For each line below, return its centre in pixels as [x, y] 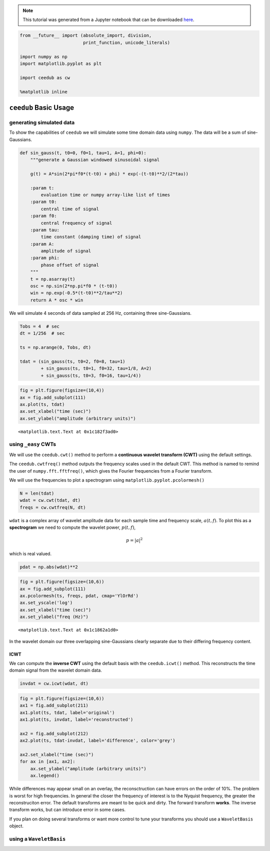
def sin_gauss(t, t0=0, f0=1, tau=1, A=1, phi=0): [83, 153]
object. [16, 826]
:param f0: [43, 216]
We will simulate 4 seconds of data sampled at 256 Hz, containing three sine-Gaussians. [100, 313]
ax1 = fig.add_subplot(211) [54, 706]
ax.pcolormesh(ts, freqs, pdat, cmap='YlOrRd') [79, 596]
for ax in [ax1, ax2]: [47, 762]
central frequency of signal [76, 223]
